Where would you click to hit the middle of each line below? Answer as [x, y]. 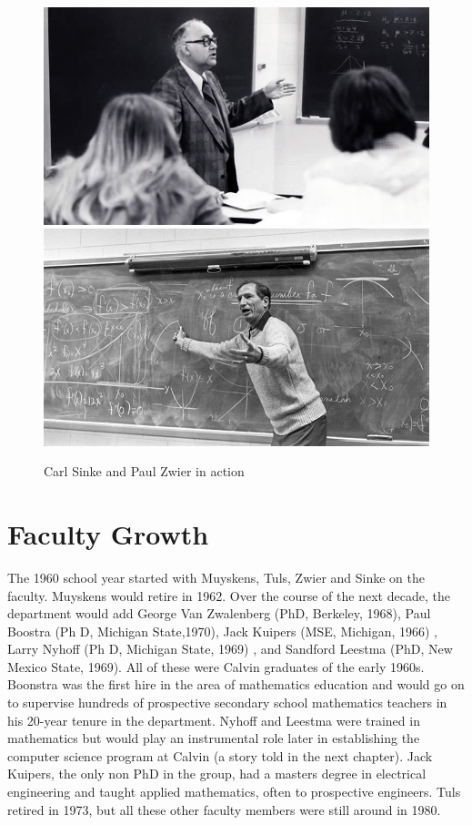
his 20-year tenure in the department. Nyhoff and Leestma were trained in [214, 720]
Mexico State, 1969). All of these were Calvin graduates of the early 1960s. [216, 666]
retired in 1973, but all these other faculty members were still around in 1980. [224, 809]
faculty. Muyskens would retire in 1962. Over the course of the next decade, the [229, 595]
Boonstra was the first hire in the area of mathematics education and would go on [236, 684]
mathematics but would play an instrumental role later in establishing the [214, 738]
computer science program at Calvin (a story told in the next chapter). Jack [220, 755]
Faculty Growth [108, 533]
